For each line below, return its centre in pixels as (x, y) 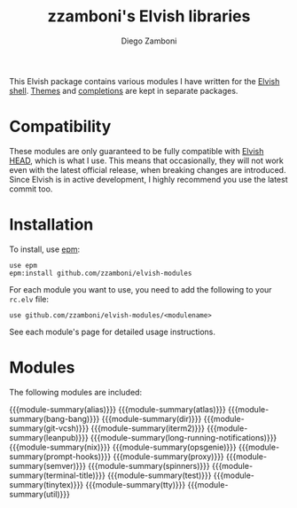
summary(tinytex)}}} (47, 484)
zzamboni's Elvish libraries (149, 16)
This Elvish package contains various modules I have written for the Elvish (145, 81)
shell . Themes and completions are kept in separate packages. (124, 90)
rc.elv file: (29, 299)
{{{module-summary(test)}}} (160, 475)
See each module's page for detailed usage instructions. (112, 332)
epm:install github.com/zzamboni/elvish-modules (101, 273)
